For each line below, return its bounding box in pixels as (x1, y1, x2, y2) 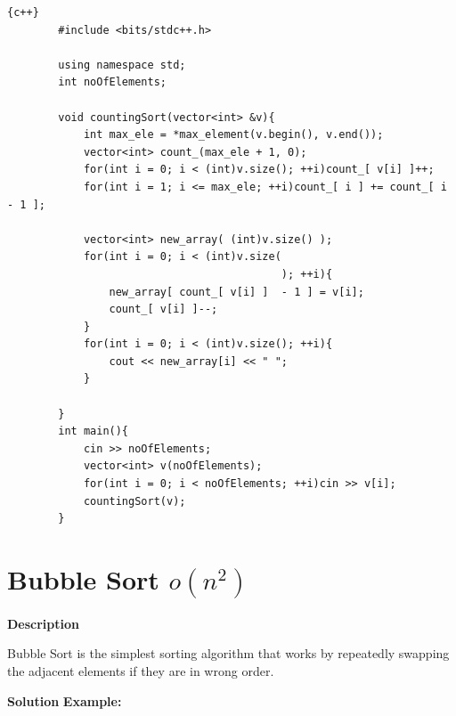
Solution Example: (7, 691, 122, 710)
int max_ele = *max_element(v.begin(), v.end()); (83, 128, 384, 142)
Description (7, 614, 80, 632)
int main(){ (58, 425, 129, 438)
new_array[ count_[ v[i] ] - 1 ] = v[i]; (109, 285, 364, 298)
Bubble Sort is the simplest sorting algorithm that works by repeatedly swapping (7, 644, 450, 663)
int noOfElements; (58, 76, 167, 89)
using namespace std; (58, 58, 186, 71)
